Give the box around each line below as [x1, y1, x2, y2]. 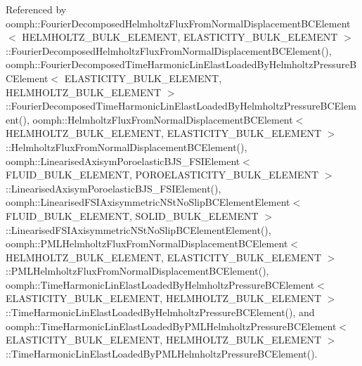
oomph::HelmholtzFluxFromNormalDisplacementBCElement [32, 112, 293, 126]
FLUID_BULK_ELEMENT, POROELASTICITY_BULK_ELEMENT [6, 167, 319, 182]
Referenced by [6, 2, 67, 16]
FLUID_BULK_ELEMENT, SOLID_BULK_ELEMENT [6, 208, 259, 223]
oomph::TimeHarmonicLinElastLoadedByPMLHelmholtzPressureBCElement [6, 318, 337, 333]
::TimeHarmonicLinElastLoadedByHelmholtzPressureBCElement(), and [6, 305, 315, 320]
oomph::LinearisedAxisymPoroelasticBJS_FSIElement [6, 153, 240, 168]
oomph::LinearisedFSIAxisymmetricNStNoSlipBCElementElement [6, 195, 290, 209]
